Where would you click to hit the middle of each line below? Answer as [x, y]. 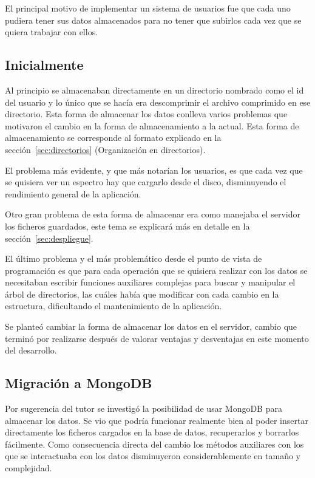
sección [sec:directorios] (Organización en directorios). [105, 149]
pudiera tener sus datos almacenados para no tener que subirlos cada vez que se [153, 20]
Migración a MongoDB [79, 383]
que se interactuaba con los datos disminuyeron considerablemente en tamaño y [153, 456]
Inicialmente [44, 65]
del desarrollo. [31, 350]
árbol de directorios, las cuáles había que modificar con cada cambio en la [142, 294]
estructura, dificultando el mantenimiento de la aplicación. [113, 306]
